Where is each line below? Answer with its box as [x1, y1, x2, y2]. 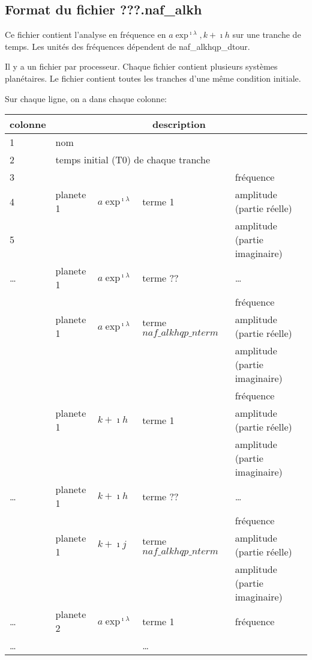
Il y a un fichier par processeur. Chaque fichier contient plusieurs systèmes [5, 60, 278, 73]
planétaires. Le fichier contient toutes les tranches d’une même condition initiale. [5, 71, 301, 84]
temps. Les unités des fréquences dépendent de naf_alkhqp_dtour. [5, 40, 250, 52]
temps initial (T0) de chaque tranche [55, 153, 211, 167]
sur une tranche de [232, 28, 301, 41]
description [152, 117, 206, 132]
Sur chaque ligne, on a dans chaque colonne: [5, 92, 167, 104]
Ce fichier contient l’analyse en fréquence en [5, 28, 166, 41]
